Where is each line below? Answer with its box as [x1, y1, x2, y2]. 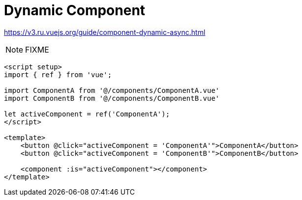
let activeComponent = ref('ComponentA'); [4, 110, 170, 118]
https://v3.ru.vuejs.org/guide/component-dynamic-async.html [4, 28, 206, 36]
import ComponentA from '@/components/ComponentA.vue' [4, 86, 220, 94]
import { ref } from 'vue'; [4, 70, 112, 79]
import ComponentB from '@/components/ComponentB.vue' [4, 94, 220, 102]
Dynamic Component [4, 2, 146, 19]
